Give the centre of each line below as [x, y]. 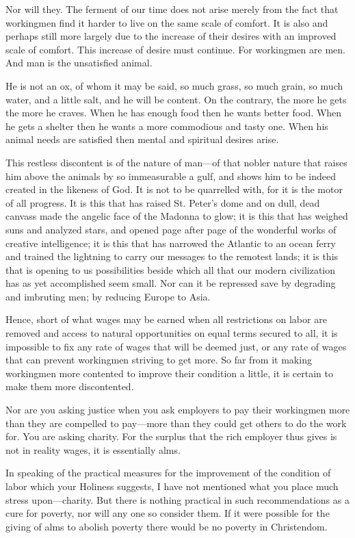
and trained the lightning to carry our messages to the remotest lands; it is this [172, 256]
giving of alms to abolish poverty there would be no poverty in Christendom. [167, 526]
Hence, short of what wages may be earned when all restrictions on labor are [166, 319]
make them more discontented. [70, 386]
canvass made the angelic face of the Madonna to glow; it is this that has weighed [177, 216]
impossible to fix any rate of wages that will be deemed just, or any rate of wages [176, 346]
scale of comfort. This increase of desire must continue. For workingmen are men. [175, 49]
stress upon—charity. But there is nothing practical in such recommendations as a [177, 499]
